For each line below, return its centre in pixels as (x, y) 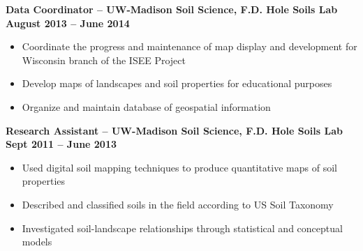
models (37, 242)
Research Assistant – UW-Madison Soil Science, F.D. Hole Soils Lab (174, 130)
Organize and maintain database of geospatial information (146, 106)
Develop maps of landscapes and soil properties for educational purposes (177, 83)
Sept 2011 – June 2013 (61, 144)
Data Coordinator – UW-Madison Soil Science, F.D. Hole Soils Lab (172, 9)
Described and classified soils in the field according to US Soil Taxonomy (178, 204)
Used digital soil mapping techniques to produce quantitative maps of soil (179, 167)
